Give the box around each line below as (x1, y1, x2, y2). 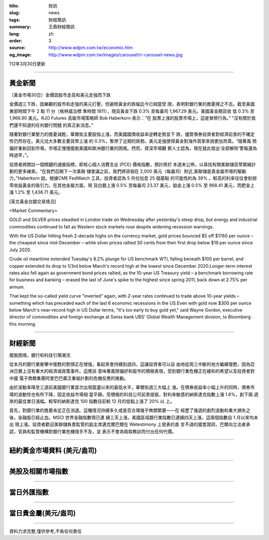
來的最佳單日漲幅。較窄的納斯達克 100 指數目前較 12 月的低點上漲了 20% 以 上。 (9, 398, 175, 404)
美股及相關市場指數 (9, 467, 68, 476)
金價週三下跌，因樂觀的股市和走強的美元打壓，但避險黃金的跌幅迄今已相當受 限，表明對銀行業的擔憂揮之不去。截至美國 (9, 101, 255, 107)
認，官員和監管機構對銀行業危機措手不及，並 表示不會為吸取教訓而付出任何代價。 (9, 428, 176, 434)
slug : (9, 10, 20, 16)
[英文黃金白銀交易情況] (9, 198, 57, 204)
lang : (9, 30, 20, 37)
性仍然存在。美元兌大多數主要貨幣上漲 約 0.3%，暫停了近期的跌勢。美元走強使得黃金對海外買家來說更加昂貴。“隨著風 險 (9, 138, 257, 144)
